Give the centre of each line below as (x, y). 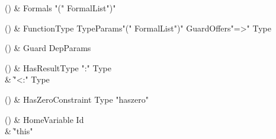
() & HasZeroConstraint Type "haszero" (77, 99)
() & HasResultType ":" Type (58, 67)
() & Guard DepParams (48, 48)
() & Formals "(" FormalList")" (60, 8)
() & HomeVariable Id (44, 119)
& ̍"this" (19, 131)
